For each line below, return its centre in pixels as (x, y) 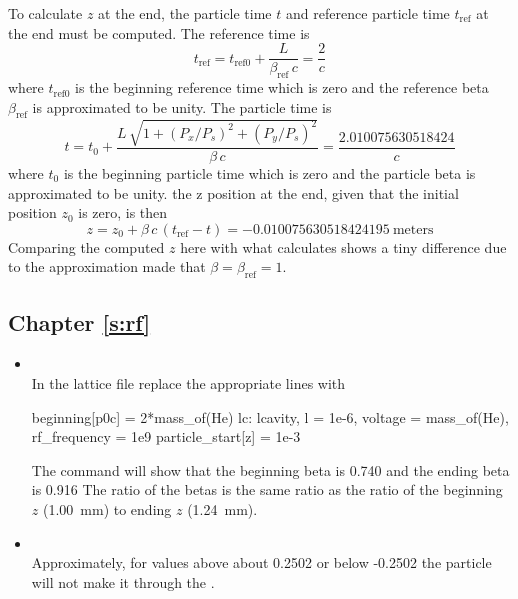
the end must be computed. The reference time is (159, 32)
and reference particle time (367, 13)
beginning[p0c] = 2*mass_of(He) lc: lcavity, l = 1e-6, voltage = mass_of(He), (270, 416)
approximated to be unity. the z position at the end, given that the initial (233, 192)
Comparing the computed (86, 246)
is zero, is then (123, 212)
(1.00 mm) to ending (107, 508)
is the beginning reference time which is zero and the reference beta (282, 87)
